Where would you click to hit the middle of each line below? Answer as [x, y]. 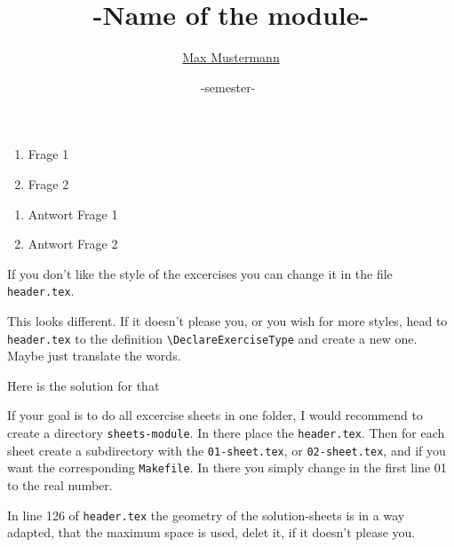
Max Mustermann [231, 57]
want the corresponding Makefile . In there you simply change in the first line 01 [227, 468]
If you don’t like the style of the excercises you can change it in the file [200, 273]
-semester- [228, 87]
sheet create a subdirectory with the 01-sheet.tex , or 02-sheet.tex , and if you [227, 450]
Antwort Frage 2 [73, 244]
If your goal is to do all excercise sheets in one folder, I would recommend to [215, 415]
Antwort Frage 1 [73, 214]
